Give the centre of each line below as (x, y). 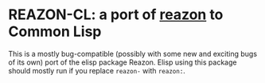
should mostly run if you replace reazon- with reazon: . (97, 70)
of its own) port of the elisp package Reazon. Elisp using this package (123, 62)
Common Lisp (55, 32)
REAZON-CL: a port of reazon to (116, 15)
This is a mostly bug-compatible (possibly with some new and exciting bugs (132, 53)
